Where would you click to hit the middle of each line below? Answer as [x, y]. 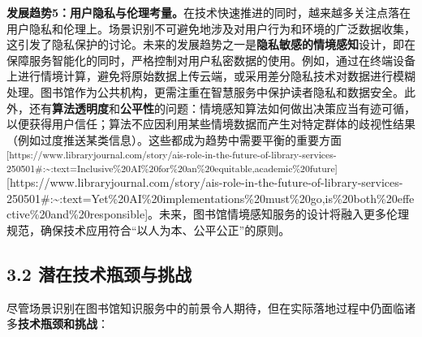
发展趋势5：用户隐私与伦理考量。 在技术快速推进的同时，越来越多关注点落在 [209, 12]
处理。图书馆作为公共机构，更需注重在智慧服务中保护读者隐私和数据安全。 [205, 91]
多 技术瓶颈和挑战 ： [58, 324]
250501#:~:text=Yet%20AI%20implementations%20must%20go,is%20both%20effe [211, 198]
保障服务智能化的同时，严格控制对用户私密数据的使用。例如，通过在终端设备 [211, 60]
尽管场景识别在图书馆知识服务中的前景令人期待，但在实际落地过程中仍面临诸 [211, 307]
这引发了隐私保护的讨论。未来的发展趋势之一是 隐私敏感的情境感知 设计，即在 [211, 44]
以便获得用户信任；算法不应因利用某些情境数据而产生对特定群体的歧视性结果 [211, 124]
